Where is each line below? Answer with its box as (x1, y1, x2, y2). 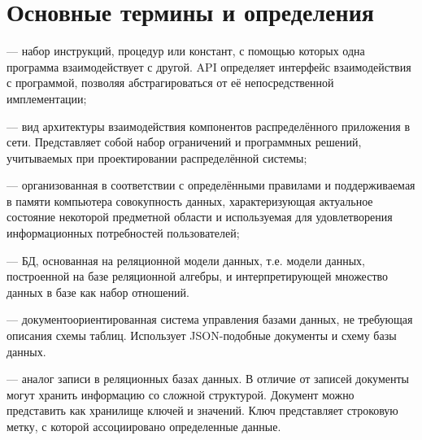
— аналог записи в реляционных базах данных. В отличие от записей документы (7, 370, 409, 387)
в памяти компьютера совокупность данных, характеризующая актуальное (7, 192, 373, 209)
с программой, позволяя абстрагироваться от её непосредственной (7, 74, 334, 91)
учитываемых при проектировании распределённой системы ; (7, 149, 307, 166)
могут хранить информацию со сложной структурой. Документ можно (7, 386, 355, 403)
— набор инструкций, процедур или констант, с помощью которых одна (7, 42, 365, 59)
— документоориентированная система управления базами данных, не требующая (7, 311, 413, 328)
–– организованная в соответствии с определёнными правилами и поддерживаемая (7, 176, 415, 194)
